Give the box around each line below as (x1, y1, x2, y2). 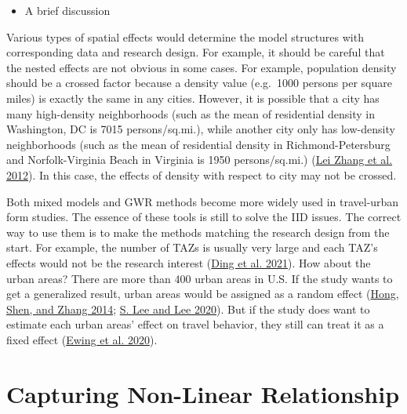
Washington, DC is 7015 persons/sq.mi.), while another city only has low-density (6, 121, 395, 137)
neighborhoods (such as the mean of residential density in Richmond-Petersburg (6, 136, 391, 152)
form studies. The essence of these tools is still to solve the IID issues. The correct (6, 209, 402, 225)
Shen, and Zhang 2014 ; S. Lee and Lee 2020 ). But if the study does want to (6, 300, 370, 317)
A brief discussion (24, 2, 111, 18)
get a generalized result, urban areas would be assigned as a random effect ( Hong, (6, 285, 399, 302)
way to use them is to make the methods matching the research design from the (6, 223, 390, 240)
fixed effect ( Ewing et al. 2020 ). (6, 331, 158, 347)
